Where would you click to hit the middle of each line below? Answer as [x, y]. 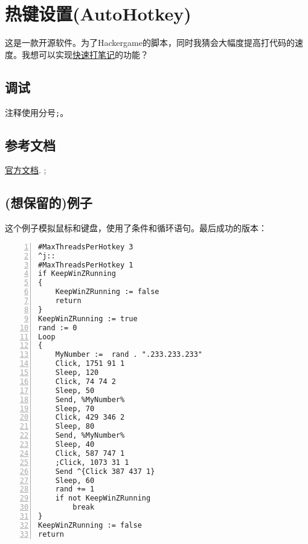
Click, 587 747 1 [90, 453]
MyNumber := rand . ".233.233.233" [129, 355]
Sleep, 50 [75, 390]
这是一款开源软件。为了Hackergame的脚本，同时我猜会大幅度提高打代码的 [150, 43]
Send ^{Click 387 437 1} [105, 471]
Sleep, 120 [77, 373]
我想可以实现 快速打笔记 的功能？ [85, 54]
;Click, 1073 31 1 [92, 462]
